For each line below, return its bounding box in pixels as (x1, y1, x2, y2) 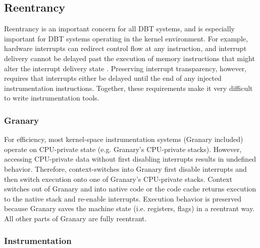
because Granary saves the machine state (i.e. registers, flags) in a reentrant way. (4, 203, 255, 214)
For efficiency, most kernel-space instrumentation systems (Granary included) (4, 134, 243, 144)
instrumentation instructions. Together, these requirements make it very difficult (4, 82, 253, 93)
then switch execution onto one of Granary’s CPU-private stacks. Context (4, 173, 233, 184)
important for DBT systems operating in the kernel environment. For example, (4, 33, 248, 43)
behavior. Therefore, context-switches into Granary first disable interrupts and (4, 163, 247, 174)
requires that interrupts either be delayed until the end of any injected (4, 73, 222, 83)
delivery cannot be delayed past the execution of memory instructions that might (4, 53, 255, 63)
